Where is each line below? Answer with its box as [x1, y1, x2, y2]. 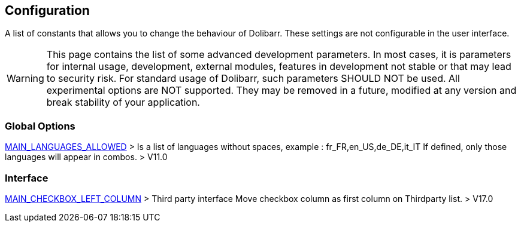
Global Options [5, 119, 75, 132]
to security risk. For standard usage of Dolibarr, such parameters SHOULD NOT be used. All [46, 72, 460, 85]
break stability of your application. [46, 96, 200, 109]
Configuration [5, 3, 90, 18]
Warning [7, 72, 44, 85]
